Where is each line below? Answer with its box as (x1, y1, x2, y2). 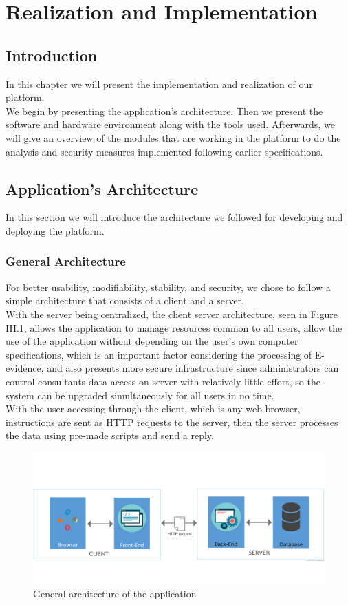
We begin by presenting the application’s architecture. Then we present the (6, 103, 323, 118)
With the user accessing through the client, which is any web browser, (6, 401, 301, 416)
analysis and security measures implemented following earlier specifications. (6, 144, 323, 158)
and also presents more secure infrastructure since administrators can (47, 361, 339, 375)
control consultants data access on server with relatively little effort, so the (6, 374, 320, 388)
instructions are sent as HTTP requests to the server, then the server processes (6, 414, 338, 429)
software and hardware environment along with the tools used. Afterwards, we (6, 117, 335, 131)
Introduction (6, 44, 98, 65)
